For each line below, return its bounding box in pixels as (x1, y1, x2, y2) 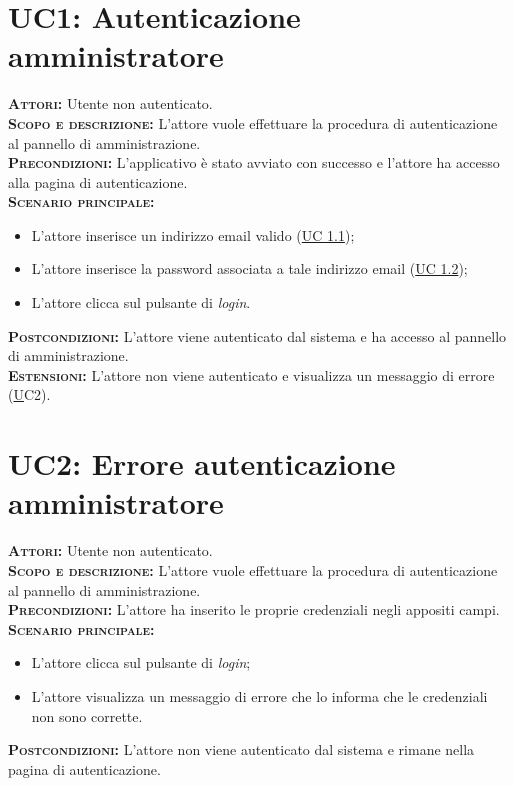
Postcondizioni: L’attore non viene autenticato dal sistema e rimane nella (8, 739, 475, 760)
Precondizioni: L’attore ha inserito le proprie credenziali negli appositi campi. (8, 599, 500, 620)
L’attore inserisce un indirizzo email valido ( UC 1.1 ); (31, 224, 355, 245)
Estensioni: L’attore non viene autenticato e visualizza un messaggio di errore (8, 364, 495, 385)
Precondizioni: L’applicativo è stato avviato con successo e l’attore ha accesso (8, 152, 500, 173)
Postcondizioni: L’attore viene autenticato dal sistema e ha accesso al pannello (8, 325, 507, 346)
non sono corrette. (31, 705, 143, 726)
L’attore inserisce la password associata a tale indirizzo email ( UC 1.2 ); (31, 258, 468, 279)
